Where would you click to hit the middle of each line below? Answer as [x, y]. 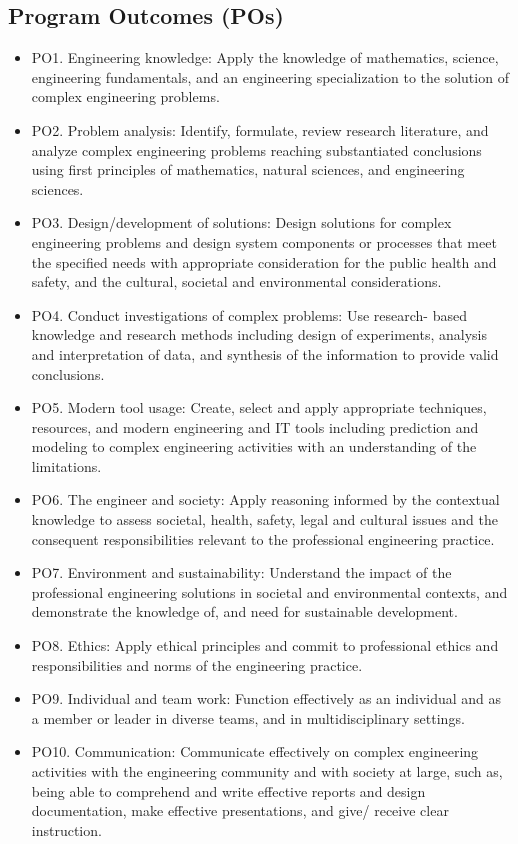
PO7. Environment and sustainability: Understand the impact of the [241, 572]
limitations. [66, 465]
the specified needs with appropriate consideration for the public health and [264, 261]
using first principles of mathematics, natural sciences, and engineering [248, 169]
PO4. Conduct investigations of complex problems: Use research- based [249, 314]
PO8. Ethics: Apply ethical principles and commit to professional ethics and [265, 645]
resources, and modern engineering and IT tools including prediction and [255, 426]
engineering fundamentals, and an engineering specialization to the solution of [270, 76]
